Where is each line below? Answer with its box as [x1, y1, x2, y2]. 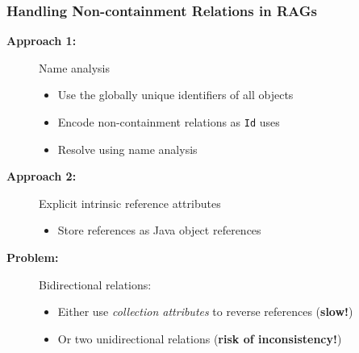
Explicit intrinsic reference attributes [39, 194, 221, 211]
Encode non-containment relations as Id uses [57, 114, 280, 130]
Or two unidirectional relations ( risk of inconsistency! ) [57, 330, 342, 347]
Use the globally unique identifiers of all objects [57, 86, 294, 103]
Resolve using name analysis [57, 140, 198, 157]
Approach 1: [6, 32, 77, 49]
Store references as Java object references [57, 222, 261, 239]
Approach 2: [6, 168, 77, 185]
